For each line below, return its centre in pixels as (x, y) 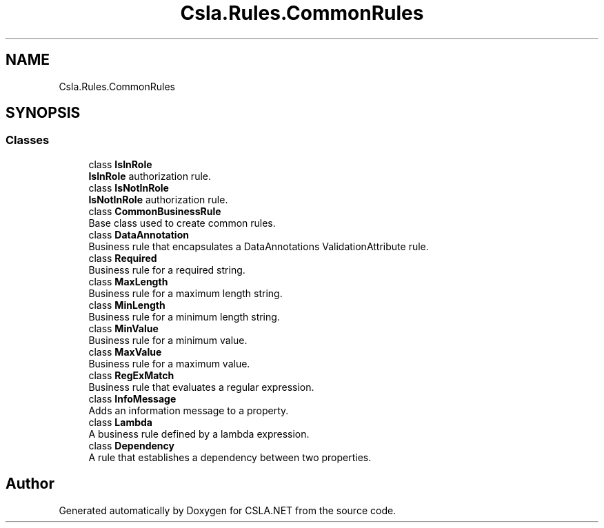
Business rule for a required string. (167, 270)
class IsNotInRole (129, 187)
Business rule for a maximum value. (169, 363)
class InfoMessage (132, 398)
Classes (28, 140)
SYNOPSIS (43, 113)
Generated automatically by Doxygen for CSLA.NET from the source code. (228, 510)
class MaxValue (125, 352)
